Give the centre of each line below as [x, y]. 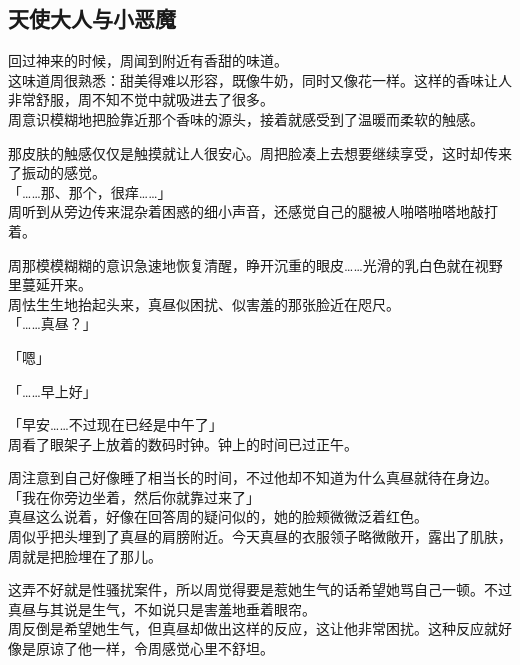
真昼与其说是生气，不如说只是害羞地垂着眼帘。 [162, 608]
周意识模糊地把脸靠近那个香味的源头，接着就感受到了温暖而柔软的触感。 [246, 118]
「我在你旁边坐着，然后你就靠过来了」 [134, 496]
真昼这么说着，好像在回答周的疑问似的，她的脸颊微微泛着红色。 [218, 516]
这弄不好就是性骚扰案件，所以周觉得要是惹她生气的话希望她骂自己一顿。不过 [260, 589]
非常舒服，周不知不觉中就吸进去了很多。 [141, 99]
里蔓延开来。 [50, 284]
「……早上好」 [52, 390]
